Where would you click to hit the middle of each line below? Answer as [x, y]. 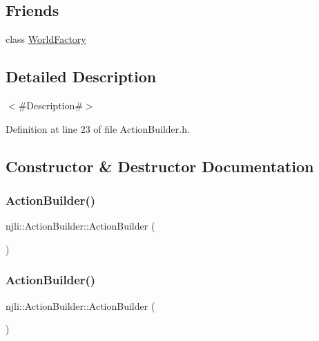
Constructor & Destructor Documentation [160, 166]
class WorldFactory [46, 39]
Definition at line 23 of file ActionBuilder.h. [98, 128]
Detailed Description [81, 76]
